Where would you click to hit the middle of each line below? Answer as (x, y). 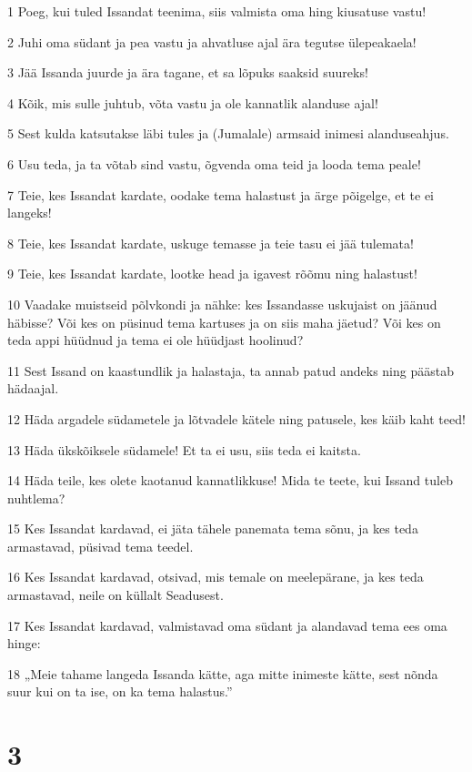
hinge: (24, 643)
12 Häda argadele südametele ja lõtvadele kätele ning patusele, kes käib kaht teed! (236, 418)
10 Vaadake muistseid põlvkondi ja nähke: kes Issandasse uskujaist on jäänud (222, 304)
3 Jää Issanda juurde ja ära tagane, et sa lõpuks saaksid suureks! (188, 72)
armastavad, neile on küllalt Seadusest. (115, 595)
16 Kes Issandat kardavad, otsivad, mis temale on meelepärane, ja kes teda (216, 577)
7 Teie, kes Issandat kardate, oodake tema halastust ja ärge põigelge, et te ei (221, 194)
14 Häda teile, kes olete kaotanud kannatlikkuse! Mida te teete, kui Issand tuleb (230, 480)
